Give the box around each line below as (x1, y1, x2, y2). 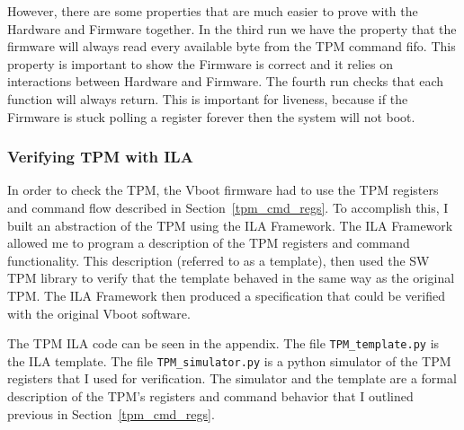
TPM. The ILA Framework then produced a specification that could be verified (7, 285, 445, 304)
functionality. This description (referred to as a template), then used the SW (7, 250, 430, 269)
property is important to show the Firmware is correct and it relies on (7, 54, 393, 73)
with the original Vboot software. (7, 303, 191, 322)
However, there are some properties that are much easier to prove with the (7, 2, 418, 20)
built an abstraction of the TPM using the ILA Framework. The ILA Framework (7, 215, 453, 234)
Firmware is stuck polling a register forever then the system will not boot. (7, 107, 415, 126)
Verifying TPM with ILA (7, 145, 193, 168)
